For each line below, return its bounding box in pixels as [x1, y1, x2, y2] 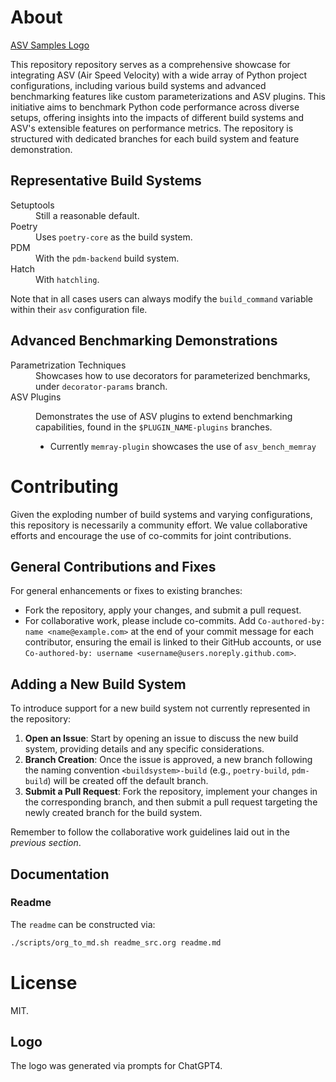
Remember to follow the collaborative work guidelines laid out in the [10, 826, 290, 838]
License [10, 971, 78, 994]
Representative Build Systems [10, 172, 202, 190]
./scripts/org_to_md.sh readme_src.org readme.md [10, 937, 222, 948]
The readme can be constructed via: [10, 918, 156, 930]
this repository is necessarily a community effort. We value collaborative [10, 519, 308, 531]
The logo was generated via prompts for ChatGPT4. [10, 1060, 223, 1072]
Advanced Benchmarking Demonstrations [10, 332, 278, 350]
